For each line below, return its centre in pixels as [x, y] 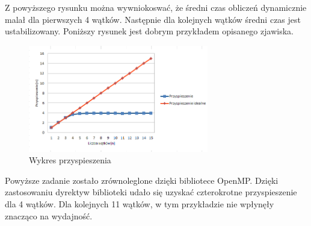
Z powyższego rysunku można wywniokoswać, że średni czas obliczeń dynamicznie [156, 7]
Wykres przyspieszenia [70, 160]
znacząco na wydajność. [49, 215]
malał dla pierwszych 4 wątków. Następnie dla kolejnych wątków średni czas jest [153, 19]
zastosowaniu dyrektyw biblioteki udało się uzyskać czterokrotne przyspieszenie [151, 192]
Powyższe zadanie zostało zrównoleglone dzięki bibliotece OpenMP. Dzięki [142, 180]
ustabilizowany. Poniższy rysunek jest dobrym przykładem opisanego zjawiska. [149, 31]
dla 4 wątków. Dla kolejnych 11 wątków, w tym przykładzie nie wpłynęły [140, 203]
